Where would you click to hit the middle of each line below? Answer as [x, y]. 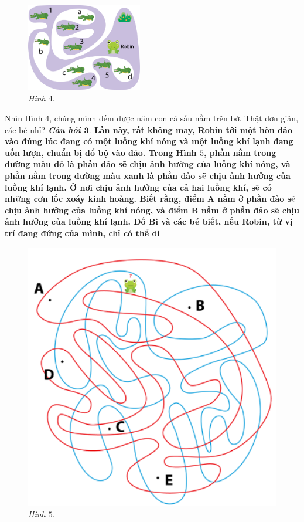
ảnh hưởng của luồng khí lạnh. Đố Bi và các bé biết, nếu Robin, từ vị [149, 221]
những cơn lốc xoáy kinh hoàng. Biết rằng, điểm [105, 199]
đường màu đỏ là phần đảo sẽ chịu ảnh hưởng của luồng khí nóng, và [148, 164]
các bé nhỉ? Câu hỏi [43, 129]
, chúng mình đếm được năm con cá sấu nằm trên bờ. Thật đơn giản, [174, 118]
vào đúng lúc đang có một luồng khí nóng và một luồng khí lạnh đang [149, 141]
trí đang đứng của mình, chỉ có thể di [82, 233]
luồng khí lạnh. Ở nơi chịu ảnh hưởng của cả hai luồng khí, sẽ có [138, 187]
